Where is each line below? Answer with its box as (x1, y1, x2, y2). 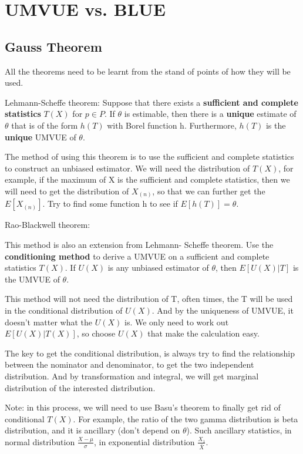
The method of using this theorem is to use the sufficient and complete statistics (5, 150, 294, 163)
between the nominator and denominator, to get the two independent (5, 358, 254, 371)
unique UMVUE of (5, 130, 76, 143)
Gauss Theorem (5, 37, 102, 55)
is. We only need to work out (124, 315, 229, 328)
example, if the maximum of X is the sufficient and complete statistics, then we (5, 173, 290, 186)
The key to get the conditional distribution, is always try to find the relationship (5, 347, 295, 359)
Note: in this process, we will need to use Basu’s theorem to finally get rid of (5, 401, 281, 413)
